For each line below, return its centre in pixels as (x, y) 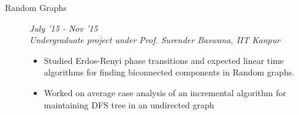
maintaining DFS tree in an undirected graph (129, 104)
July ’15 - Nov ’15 (64, 28)
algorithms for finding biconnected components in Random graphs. (169, 72)
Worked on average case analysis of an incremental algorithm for (165, 92)
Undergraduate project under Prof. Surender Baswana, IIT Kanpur (155, 40)
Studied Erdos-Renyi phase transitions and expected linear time (164, 60)
